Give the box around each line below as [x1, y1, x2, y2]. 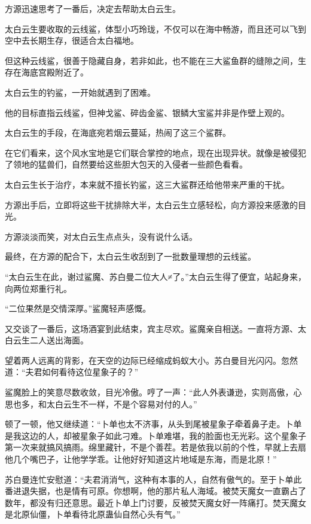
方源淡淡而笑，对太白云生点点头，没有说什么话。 [5, 230, 197, 242]
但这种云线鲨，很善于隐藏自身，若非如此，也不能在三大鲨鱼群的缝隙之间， [5, 54, 298, 66]
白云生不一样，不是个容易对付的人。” [54, 397, 197, 410]
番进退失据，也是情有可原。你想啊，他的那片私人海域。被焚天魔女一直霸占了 [5, 485, 306, 497]
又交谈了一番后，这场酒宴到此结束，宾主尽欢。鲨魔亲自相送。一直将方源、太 [5, 322, 306, 334]
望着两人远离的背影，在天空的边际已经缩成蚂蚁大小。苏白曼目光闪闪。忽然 [5, 354, 298, 366]
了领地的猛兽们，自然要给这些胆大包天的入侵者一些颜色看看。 [5, 158, 248, 170]
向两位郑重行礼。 [5, 282, 72, 294]
